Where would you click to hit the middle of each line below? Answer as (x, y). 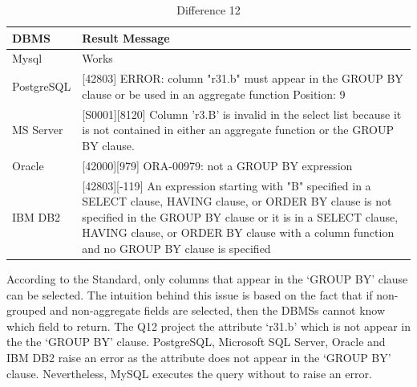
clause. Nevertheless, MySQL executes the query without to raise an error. (189, 373)
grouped (26, 310)
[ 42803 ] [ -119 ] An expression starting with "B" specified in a (227, 185)
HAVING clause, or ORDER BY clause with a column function (238, 232)
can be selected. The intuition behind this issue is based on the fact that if (190, 294)
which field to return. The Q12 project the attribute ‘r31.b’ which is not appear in (208, 326)
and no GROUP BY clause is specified (176, 248)
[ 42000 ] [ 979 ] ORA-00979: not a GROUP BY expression (217, 165)
